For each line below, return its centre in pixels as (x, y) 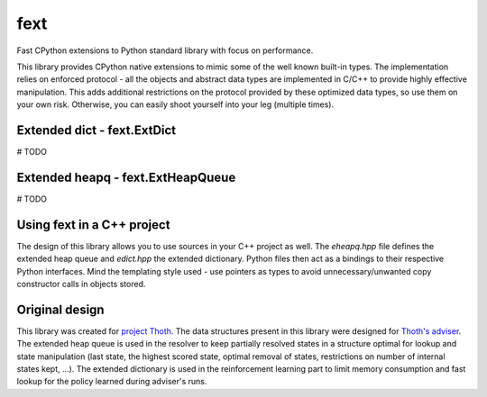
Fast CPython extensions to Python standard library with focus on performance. (165, 50)
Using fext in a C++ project (93, 225)
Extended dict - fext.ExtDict (96, 130)
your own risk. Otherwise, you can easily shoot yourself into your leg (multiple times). (175, 104)
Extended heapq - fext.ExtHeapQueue (126, 177)
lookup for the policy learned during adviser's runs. (112, 382)
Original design (60, 309)
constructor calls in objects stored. (81, 284)
